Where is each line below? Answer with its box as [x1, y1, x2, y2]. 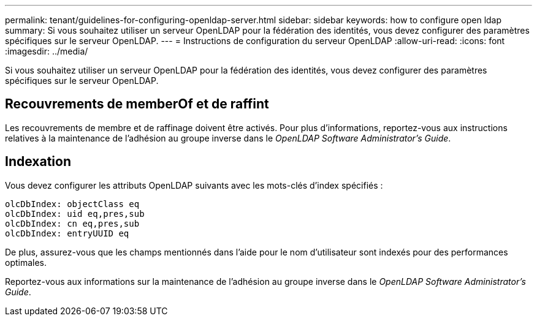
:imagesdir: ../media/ [5, 46, 88, 56]
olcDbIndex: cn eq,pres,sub [5, 218, 140, 228]
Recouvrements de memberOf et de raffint [5, 96, 269, 112]
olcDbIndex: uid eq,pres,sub [5, 208, 145, 219]
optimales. [5, 257, 47, 268]
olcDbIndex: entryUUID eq [5, 228, 129, 238]
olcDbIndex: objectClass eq [5, 198, 140, 209]
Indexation [5, 154, 71, 170]
